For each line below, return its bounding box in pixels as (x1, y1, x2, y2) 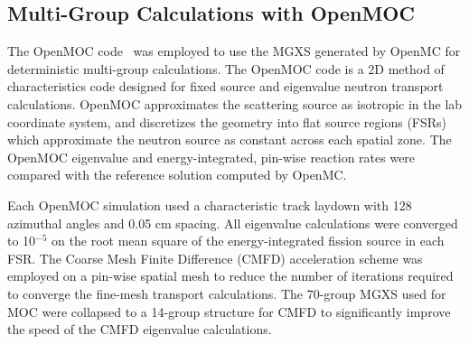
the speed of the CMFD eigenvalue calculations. (7, 320, 272, 339)
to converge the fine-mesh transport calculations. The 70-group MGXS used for (7, 284, 446, 302)
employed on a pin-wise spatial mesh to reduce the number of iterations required (7, 266, 454, 285)
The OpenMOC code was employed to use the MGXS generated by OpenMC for (7, 42, 461, 60)
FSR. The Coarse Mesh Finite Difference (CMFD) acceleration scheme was (7, 248, 423, 267)
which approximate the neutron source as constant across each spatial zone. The (7, 130, 452, 149)
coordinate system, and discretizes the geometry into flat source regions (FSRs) (7, 112, 447, 131)
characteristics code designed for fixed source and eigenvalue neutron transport (7, 77, 444, 96)
